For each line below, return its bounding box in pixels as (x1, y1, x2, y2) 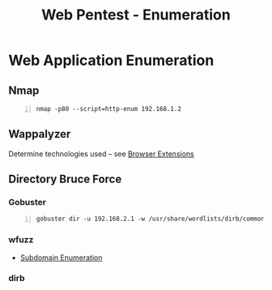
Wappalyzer (8, 127, 71, 141)
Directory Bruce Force (8, 173, 122, 186)
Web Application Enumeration (8, 51, 215, 70)
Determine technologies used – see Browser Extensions (8, 148, 194, 159)
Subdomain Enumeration (19, 253, 103, 262)
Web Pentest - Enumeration (41, 6, 231, 24)
